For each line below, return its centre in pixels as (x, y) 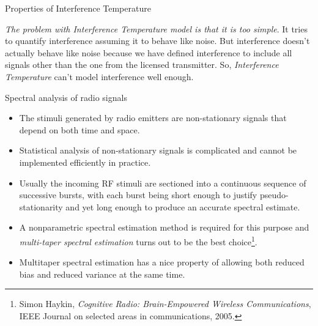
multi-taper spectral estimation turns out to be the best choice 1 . (138, 240)
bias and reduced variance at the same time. (102, 274)
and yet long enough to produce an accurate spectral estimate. (183, 206)
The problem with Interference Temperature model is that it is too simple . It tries (156, 28)
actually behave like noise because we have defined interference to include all (149, 52)
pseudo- (274, 195)
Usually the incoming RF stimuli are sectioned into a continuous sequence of (163, 183)
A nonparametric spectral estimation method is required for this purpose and (164, 227)
